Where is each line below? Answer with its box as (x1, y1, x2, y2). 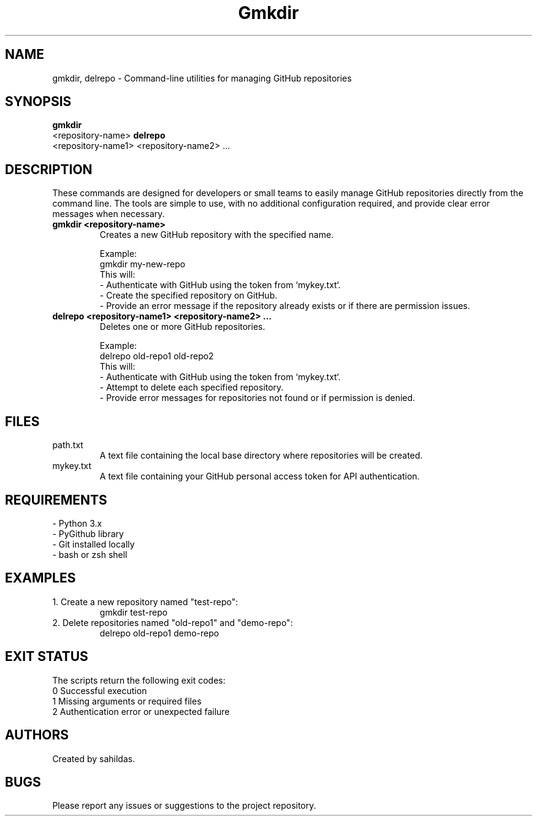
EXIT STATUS (5, 649, 88, 665)
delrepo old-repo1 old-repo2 (99, 351, 214, 362)
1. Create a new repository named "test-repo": (52, 596, 238, 607)
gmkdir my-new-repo (99, 259, 186, 270)
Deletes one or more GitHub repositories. (99, 321, 265, 332)
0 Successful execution (52, 685, 147, 696)
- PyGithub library (52, 528, 124, 539)
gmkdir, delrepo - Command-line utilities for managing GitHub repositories (52, 72, 352, 83)
